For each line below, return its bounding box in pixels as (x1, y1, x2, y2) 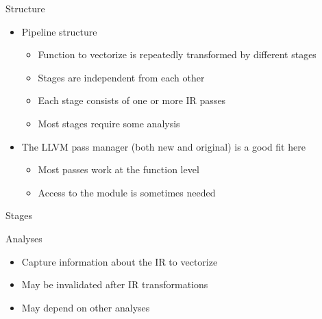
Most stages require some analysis (38, 116, 180, 130)
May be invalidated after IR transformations (21, 277, 208, 292)
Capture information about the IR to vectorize (21, 254, 218, 268)
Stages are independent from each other (38, 70, 205, 84)
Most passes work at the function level (38, 162, 199, 177)
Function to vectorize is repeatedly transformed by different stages (38, 47, 317, 62)
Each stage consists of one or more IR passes (38, 93, 226, 107)
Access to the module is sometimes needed (38, 185, 216, 199)
